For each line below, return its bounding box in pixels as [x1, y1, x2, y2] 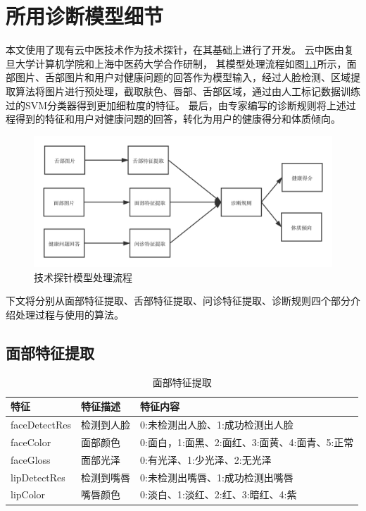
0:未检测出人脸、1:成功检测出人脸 [140, 417, 294, 432]
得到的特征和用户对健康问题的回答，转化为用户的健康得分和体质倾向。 [15, 111, 341, 126]
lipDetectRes [11, 469, 65, 484]
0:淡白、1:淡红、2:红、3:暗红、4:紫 [140, 487, 297, 502]
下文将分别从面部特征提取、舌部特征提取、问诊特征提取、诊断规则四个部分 [6, 293, 351, 308]
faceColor [11, 434, 51, 449]
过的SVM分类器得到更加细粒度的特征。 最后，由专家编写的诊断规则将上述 [6, 97, 346, 112]
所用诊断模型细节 [6, 1, 164, 30]
